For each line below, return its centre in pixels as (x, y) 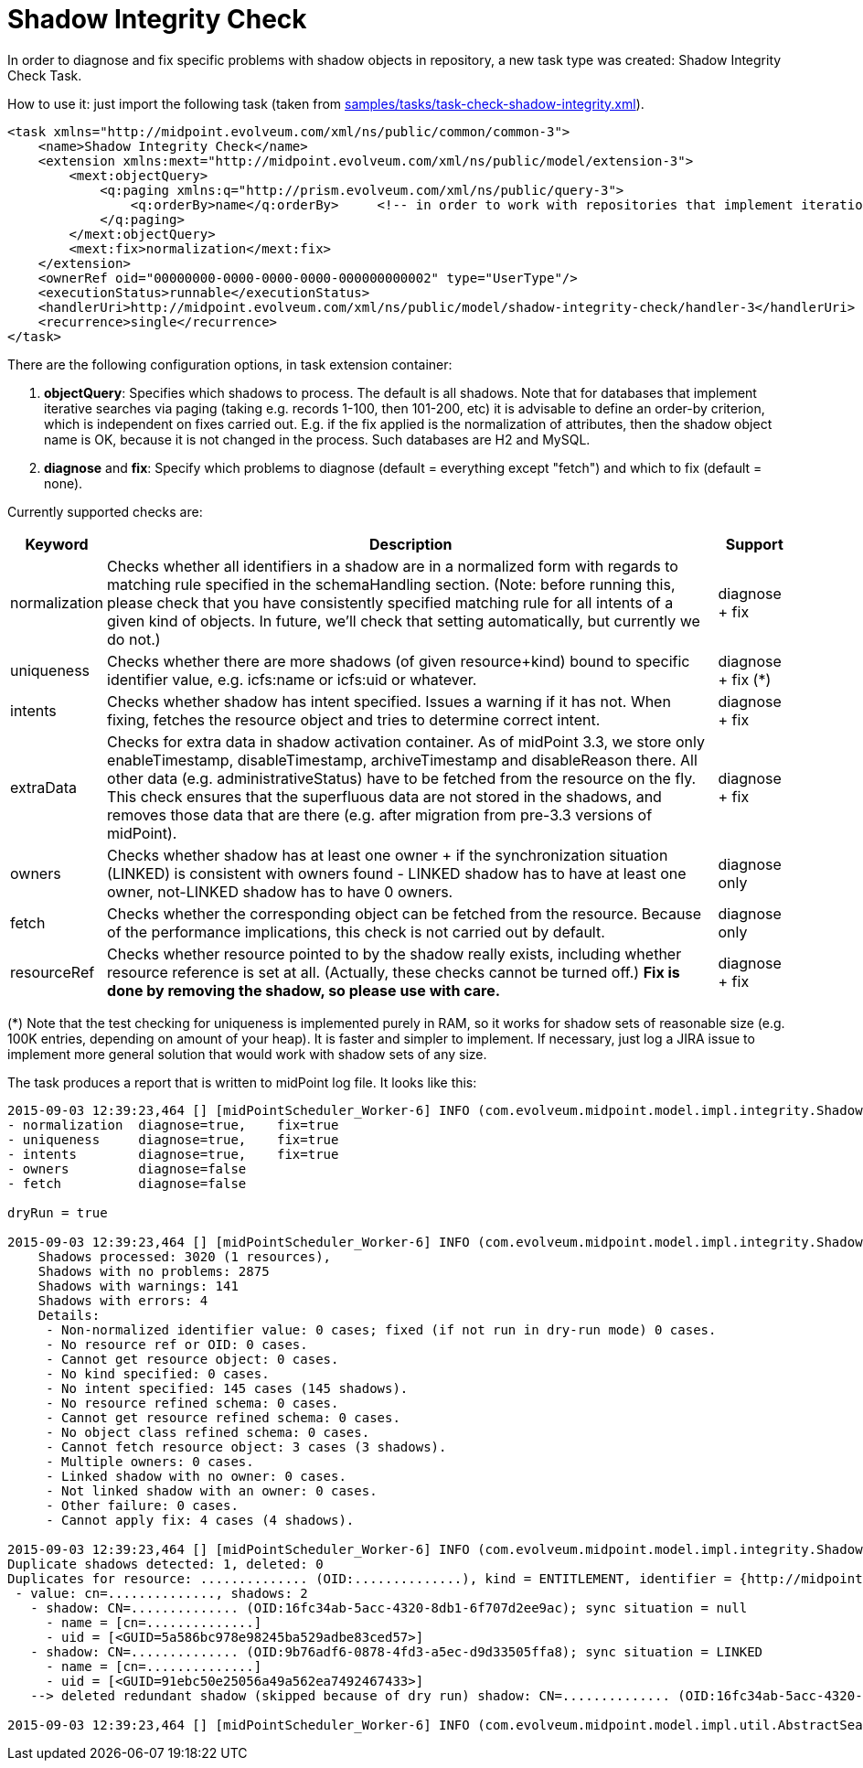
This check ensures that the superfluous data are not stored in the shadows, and (384, 796)
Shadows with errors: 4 (123, 1300)
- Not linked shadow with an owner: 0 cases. (212, 1490)
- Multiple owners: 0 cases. (150, 1461)
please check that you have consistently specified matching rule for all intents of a (390, 602)
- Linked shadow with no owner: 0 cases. (196, 1476)
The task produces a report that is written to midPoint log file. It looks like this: (242, 1082)
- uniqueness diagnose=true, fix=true (173, 1139)
